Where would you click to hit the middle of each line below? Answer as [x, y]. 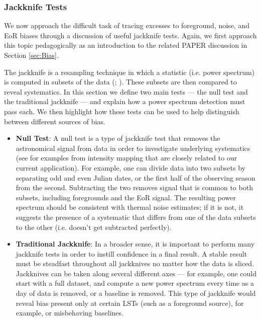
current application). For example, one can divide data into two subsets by [130, 167]
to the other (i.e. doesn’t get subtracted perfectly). [94, 227]
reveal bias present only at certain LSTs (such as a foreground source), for [130, 303]
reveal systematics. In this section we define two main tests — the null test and [126, 91]
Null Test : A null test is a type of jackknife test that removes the [118, 138]
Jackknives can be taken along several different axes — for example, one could [136, 273]
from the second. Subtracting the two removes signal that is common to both [134, 187]
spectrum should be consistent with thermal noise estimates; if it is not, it [130, 207]
